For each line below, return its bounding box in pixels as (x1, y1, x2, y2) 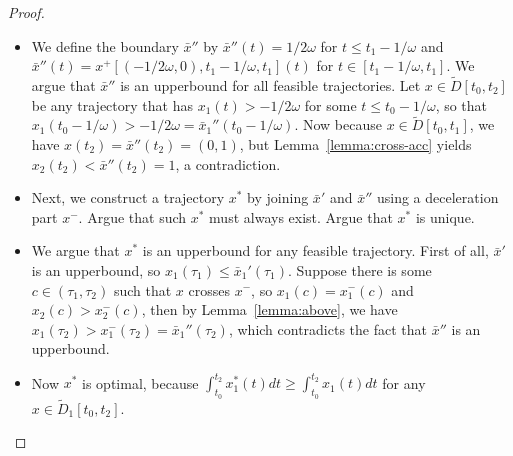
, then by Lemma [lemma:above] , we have (141, 299, 398, 320)
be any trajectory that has (31, 94, 193, 115)
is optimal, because (82, 372, 199, 393)
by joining (247, 187, 309, 208)
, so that (435, 94, 488, 115)
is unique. (415, 206, 475, 227)
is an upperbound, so (31, 259, 161, 280)
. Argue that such (78, 206, 187, 227)
